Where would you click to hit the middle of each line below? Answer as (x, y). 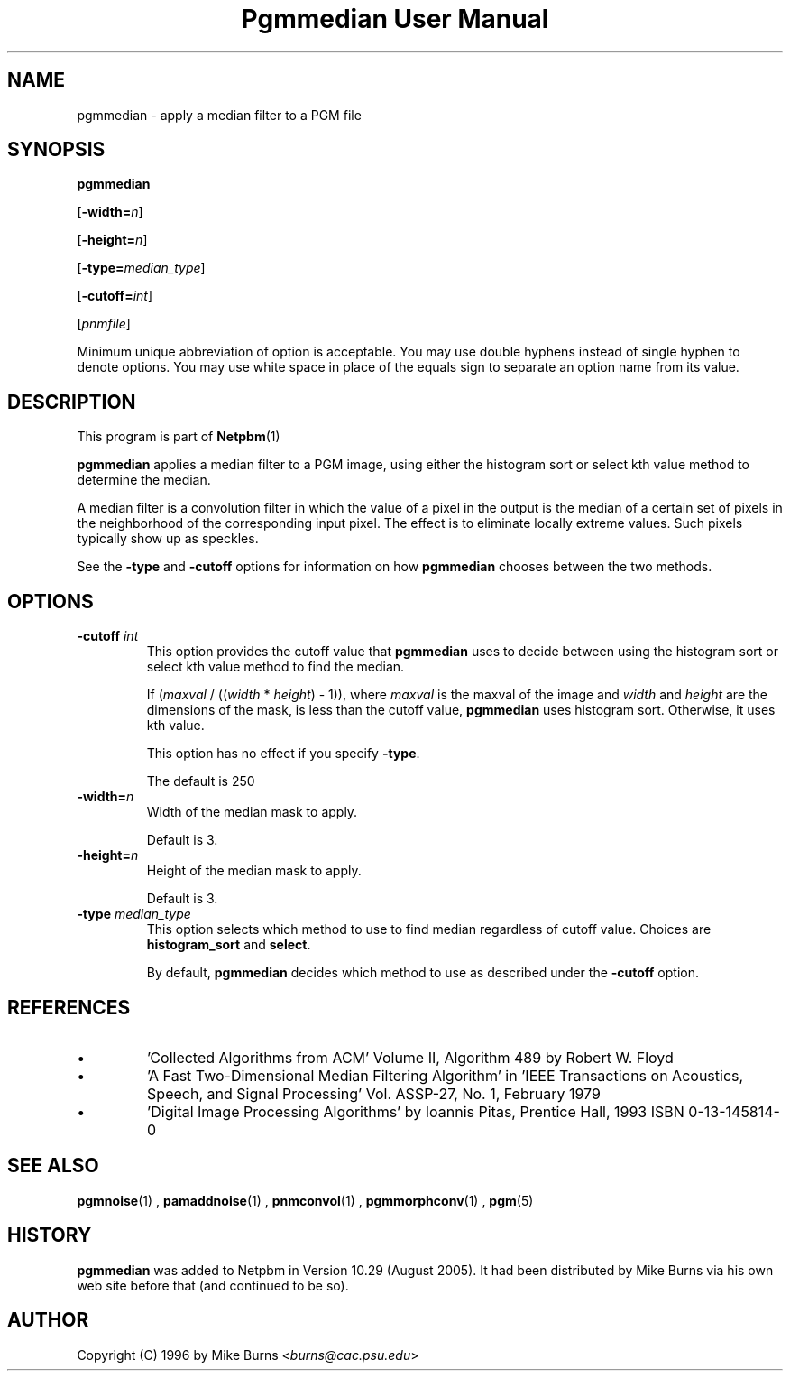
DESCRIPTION (72, 402)
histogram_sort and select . (229, 945)
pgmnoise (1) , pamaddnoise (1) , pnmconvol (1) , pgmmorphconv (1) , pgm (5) (305, 1200)
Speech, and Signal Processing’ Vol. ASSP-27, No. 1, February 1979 (374, 1093)
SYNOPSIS (56, 150)
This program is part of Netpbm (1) (179, 437)
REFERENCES (69, 1007)
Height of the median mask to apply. (254, 871)
